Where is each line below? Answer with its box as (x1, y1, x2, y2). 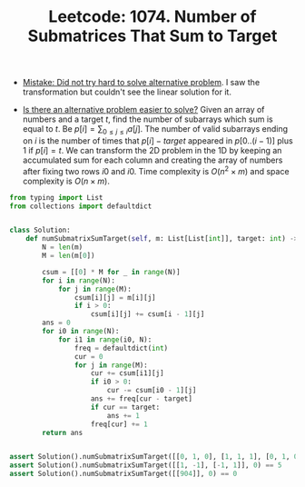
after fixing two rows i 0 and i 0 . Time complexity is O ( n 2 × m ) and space (22, 164, 290, 176)
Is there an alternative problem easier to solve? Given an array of (22, 104, 265, 115)
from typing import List (9, 193, 103, 202)
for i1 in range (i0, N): (57, 334, 152, 344)
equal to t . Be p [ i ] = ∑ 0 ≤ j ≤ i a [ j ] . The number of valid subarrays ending (22, 124, 289, 136)
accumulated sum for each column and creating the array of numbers (22, 154, 283, 165)
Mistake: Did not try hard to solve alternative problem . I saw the (22, 77, 261, 88)
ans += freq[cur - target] (90, 394, 193, 403)
